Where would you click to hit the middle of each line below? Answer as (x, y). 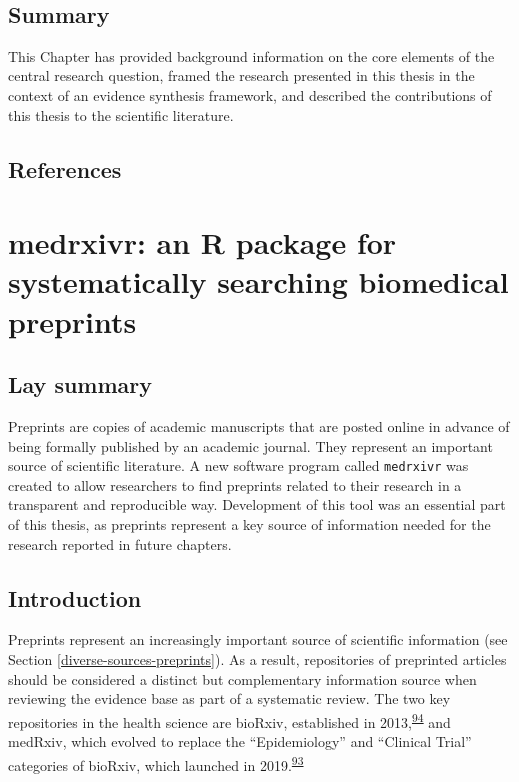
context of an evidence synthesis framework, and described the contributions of (250, 94)
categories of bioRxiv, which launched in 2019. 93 (156, 763)
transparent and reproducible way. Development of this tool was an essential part (257, 504)
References (65, 168)
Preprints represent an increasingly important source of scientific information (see (258, 639)
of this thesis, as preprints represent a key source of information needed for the (249, 523)
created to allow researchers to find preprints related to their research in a (235, 484)
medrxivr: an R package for (202, 242)
